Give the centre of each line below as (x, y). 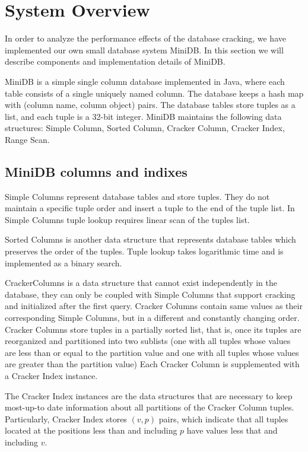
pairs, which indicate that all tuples (223, 418)
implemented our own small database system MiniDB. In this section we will (144, 50)
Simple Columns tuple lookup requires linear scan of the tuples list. (127, 219)
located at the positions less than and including (91, 430)
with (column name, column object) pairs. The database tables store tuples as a (150, 105)
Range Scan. (27, 139)
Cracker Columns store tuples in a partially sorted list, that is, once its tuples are (153, 329)
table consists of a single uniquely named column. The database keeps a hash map (154, 93)
